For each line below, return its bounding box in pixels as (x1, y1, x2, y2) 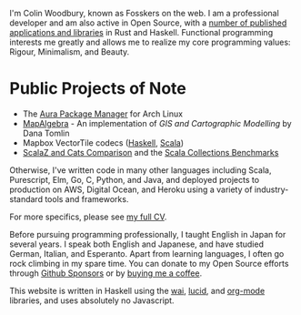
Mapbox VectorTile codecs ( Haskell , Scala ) (22, 137, 185, 148)
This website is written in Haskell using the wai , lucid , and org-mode (9, 285, 266, 296)
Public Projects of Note (9, 78, 186, 99)
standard (9, 193, 44, 204)
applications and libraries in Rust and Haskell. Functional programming (9, 27, 274, 37)
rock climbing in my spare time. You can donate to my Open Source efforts (9, 258, 289, 269)
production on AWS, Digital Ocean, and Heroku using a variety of (9, 184, 253, 195)
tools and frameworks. (45, 193, 129, 204)
